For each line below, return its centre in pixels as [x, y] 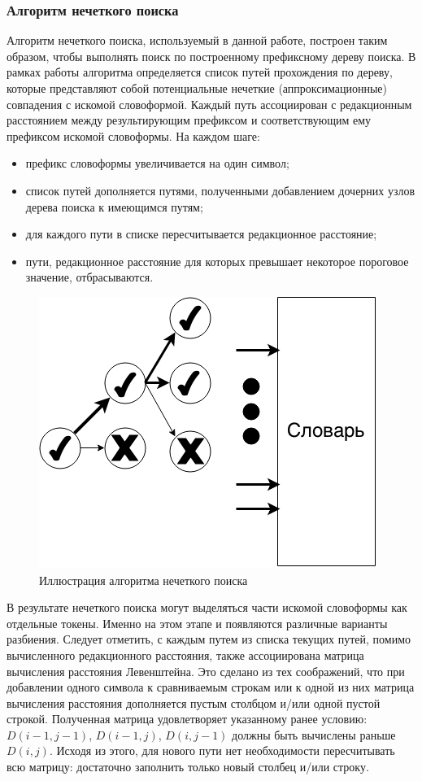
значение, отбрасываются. [89, 277]
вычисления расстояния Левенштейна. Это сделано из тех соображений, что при [206, 671]
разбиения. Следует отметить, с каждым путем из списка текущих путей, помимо [209, 639]
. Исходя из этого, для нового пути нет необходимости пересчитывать [222, 750]
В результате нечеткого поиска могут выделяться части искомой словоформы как [207, 607]
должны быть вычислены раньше [314, 734]
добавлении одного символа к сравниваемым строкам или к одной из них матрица [211, 687]
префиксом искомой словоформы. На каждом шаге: [133, 135]
